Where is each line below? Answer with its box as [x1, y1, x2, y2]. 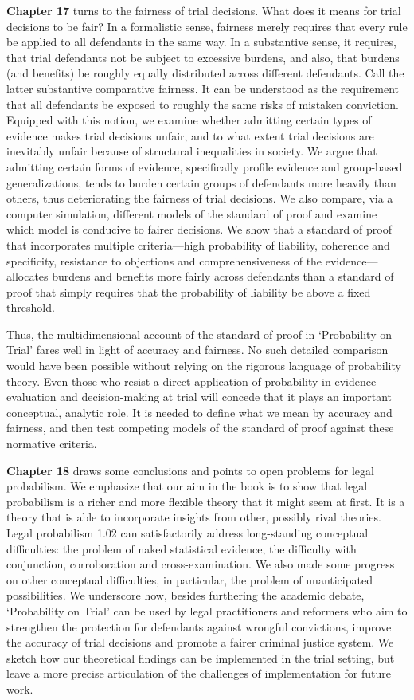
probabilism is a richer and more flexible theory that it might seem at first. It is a [6, 493, 405, 509]
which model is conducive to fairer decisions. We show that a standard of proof [6, 221, 392, 238]
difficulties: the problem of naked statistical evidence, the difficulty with [6, 540, 357, 556]
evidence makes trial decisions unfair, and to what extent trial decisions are [6, 127, 374, 144]
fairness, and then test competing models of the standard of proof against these [6, 419, 394, 436]
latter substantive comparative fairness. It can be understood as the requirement [6, 80, 400, 96]
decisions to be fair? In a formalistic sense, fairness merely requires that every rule [6, 18, 408, 34]
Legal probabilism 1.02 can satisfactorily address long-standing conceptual [6, 525, 369, 541]
